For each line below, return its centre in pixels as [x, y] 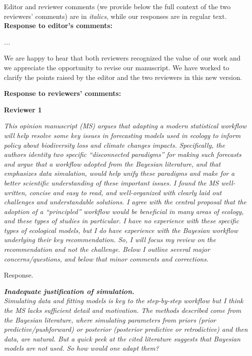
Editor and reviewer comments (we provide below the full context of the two [117, 6]
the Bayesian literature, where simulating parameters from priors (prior [110, 319]
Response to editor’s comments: [58, 25]
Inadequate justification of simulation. [69, 291]
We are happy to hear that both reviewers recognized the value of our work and [122, 58]
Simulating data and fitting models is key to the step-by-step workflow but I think [124, 301]
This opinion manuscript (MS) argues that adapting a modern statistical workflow [125, 126]
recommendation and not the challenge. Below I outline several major [107, 249]
